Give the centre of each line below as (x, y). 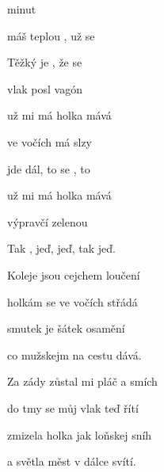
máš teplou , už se (51, 35)
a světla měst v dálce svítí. (72, 461)
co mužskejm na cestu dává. (74, 354)
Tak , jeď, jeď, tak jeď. (61, 248)
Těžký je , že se (45, 62)
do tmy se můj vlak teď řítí (73, 407)
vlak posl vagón (45, 88)
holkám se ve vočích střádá (72, 301)
